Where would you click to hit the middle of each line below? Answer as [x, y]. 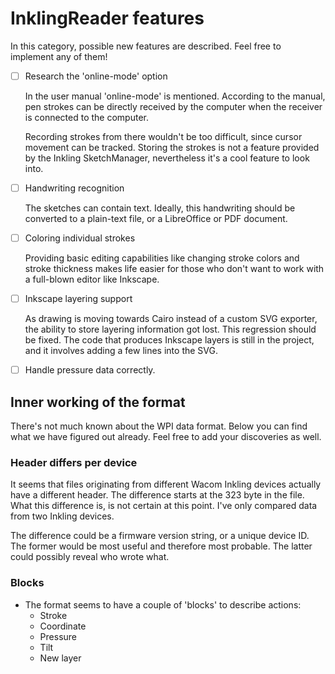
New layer [60, 658]
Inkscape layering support [78, 299]
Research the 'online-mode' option [96, 76]
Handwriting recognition [74, 188]
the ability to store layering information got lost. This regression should [170, 329]
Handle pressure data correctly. [90, 370]
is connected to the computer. [86, 117]
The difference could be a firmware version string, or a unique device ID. [160, 536]
